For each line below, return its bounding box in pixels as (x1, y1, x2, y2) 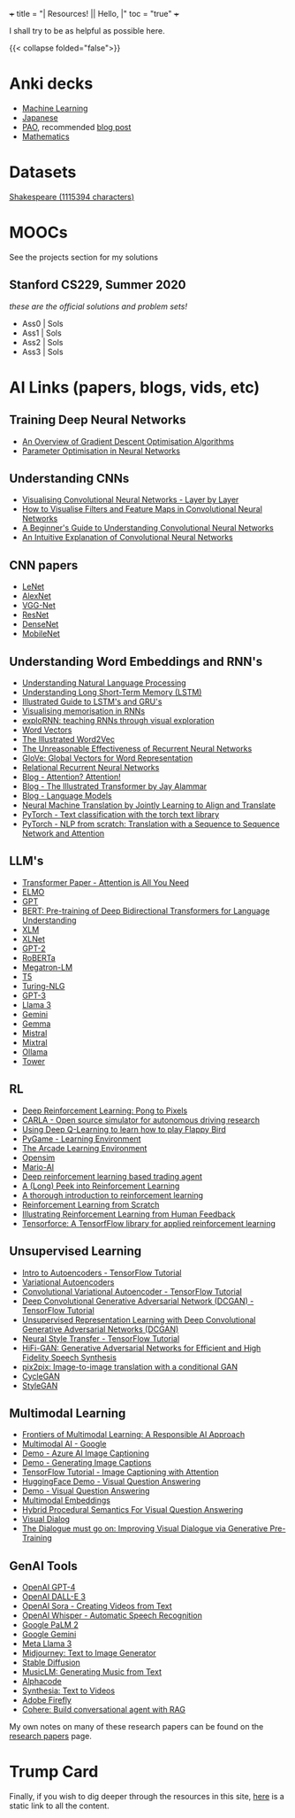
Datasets (9, 162, 77, 182)
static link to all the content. (9, 1800, 110, 1811)
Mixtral (21, 1037, 48, 1048)
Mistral (21, 1027, 48, 1038)
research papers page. (9, 1731, 93, 1742)
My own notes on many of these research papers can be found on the (9, 1721, 264, 1732)
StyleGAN (21, 1380, 58, 1390)
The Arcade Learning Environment (21, 1142, 147, 1153)
